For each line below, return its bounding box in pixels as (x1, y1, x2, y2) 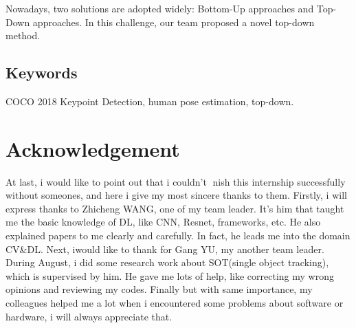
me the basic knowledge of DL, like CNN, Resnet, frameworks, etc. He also (5, 215, 321, 229)
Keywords (5, 62, 78, 83)
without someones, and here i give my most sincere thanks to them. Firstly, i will (5, 188, 347, 202)
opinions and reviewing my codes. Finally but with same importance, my (5, 282, 313, 296)
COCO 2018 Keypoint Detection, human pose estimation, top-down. (5, 94, 294, 108)
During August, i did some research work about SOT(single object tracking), (5, 255, 329, 270)
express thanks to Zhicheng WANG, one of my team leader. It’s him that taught (5, 201, 344, 215)
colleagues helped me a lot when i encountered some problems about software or (5, 296, 344, 310)
